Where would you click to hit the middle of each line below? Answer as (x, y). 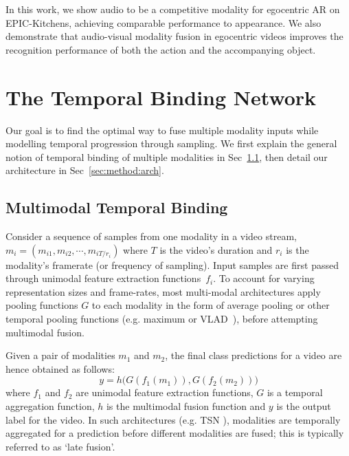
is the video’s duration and (216, 249)
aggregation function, (50, 406)
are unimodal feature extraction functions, (165, 392)
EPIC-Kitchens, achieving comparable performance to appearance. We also (164, 22)
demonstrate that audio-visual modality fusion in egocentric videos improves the (174, 36)
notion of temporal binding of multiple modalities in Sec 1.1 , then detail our (167, 156)
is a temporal (295, 392)
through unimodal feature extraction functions (103, 278)
